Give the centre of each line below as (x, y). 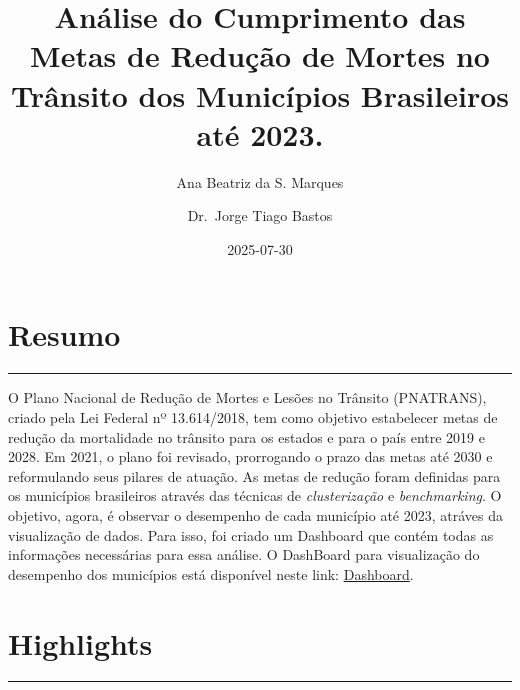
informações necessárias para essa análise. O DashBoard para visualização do (244, 554)
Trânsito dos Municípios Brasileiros (259, 94)
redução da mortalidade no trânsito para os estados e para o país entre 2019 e (246, 436)
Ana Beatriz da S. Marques (260, 181)
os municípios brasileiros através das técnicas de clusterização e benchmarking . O (255, 495)
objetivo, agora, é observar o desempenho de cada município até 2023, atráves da (256, 514)
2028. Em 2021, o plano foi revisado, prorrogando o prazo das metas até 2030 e (250, 456)
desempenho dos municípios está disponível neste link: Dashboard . (211, 573)
